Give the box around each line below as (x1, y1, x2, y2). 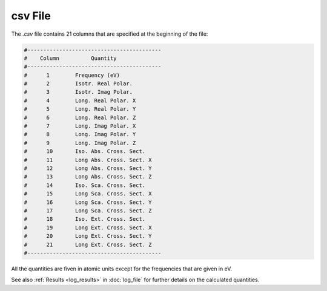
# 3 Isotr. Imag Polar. (24, 88, 133, 96)
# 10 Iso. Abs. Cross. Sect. (24, 148, 145, 155)
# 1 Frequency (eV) (24, 71, 121, 79)
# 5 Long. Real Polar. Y (24, 106, 136, 113)
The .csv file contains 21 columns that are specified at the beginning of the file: (11, 30, 208, 38)
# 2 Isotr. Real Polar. (24, 80, 133, 87)
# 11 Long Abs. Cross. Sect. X (24, 156, 152, 163)
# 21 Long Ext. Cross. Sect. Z (24, 241, 152, 248)
